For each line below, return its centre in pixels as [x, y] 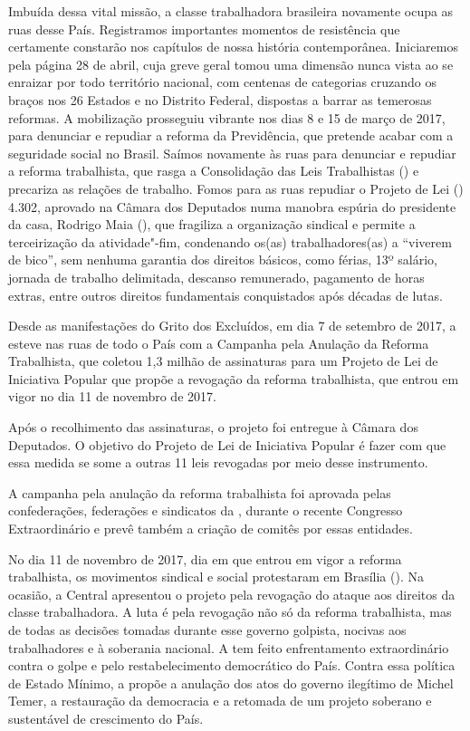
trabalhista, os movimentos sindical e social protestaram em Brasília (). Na [216, 577]
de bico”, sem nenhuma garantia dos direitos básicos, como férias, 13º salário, [223, 260]
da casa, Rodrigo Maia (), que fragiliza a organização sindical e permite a [212, 224]
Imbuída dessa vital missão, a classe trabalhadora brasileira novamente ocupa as [231, 11]
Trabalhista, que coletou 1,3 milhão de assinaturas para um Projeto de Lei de [223, 361]
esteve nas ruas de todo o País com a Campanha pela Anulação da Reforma [219, 343]
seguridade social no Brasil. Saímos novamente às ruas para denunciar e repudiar [232, 153]
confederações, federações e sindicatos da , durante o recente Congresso [206, 510]
